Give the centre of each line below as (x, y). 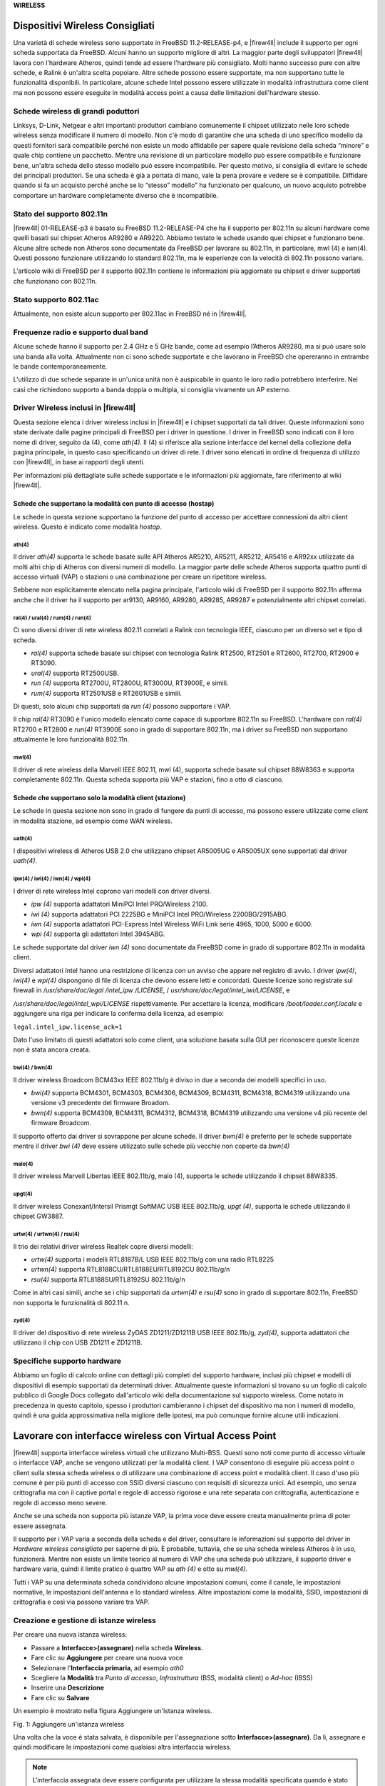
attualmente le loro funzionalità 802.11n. (71, 739)
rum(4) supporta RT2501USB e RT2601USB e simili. (106, 693)
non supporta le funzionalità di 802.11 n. (71, 1302)
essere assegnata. (40, 1526)
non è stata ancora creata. (52, 1049)
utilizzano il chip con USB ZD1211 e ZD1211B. (78, 1342)
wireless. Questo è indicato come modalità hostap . (87, 527)
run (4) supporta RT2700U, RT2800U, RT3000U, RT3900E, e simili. (130, 683)
